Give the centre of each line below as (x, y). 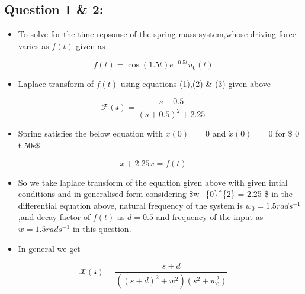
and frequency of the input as (210, 217)
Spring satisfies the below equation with (90, 133)
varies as (33, 45)
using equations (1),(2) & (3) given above (195, 84)
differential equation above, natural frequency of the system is (130, 205)
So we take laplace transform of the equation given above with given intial (153, 182)
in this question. (102, 229)
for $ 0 (288, 133)
